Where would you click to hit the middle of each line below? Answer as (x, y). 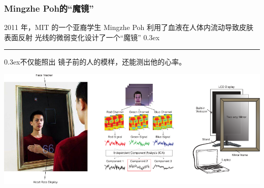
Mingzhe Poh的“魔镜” (49, 8)
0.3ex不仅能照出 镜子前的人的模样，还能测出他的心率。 (95, 62)
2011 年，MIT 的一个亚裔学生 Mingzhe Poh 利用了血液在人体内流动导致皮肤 (129, 27)
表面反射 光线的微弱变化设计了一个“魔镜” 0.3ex (82, 37)
